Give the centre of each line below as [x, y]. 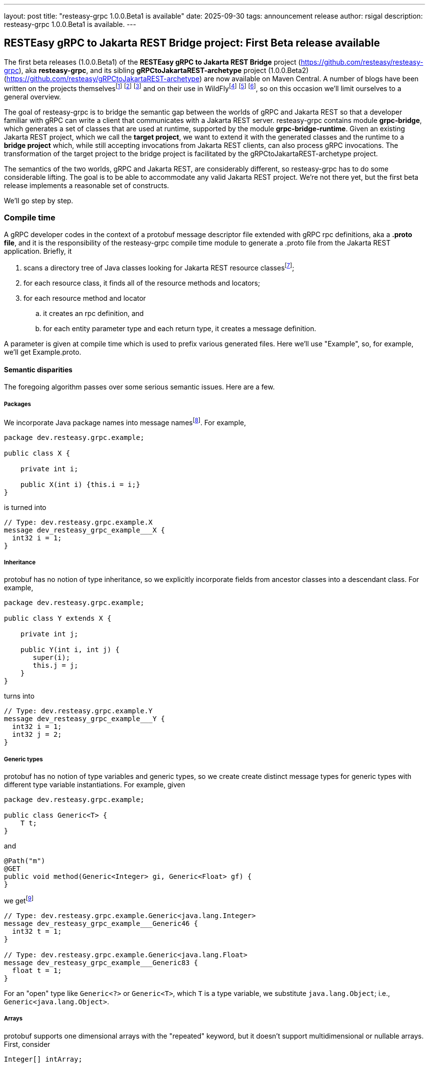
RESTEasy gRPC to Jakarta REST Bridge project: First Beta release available [192, 43]
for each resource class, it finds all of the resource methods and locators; [142, 283]
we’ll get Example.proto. [43, 352]
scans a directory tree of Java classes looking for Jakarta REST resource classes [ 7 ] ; [159, 267]
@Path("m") [25, 861]
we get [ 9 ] [19, 900]
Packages [18, 404]
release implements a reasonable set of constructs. [87, 185]
